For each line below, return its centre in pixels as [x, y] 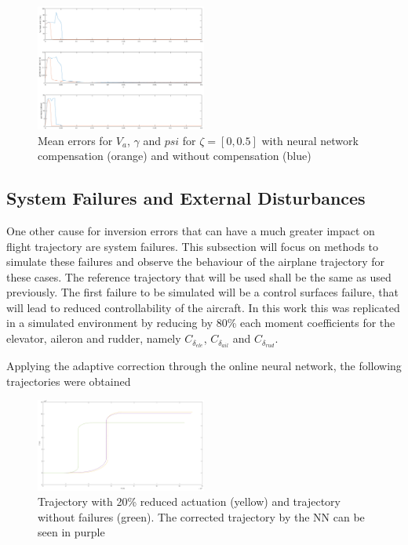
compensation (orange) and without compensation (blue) [175, 156]
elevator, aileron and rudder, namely [94, 338]
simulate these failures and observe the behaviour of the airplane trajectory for [196, 262]
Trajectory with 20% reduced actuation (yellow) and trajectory [189, 501]
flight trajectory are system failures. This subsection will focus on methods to [193, 246]
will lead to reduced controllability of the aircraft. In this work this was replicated [203, 307]
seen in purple [71, 532]
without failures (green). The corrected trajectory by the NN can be [201, 516]
